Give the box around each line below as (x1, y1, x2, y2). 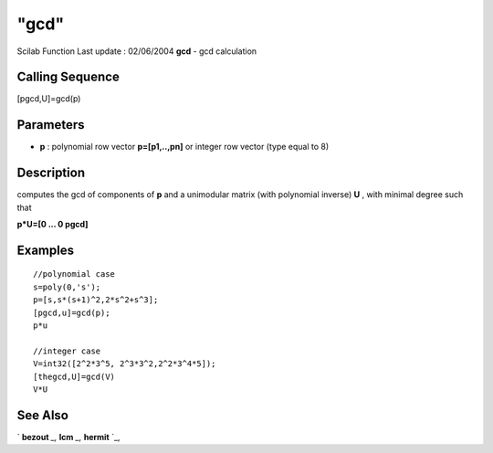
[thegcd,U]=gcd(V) (33, 371, 116, 382)
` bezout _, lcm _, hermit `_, (16, 431, 121, 442)
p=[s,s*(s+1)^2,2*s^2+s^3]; (33, 295, 159, 305)
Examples (16, 242, 75, 258)
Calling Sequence (16, 69, 121, 85)
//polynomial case (33, 269, 116, 279)
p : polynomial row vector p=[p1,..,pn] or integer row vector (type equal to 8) (39, 142, 330, 153)
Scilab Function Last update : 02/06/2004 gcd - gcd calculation (16, 46, 257, 57)
